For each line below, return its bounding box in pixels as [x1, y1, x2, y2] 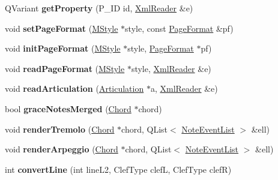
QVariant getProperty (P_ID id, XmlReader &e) [5, 2, 193, 14]
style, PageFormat [127, 42, 194, 55]
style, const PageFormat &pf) [125, 22, 234, 34]
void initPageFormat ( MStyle [5, 42, 121, 55]
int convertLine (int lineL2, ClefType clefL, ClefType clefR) [5, 163, 232, 175]
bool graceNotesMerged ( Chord [5, 102, 131, 115]
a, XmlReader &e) [150, 82, 218, 95]
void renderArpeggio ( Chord [5, 143, 118, 155]
